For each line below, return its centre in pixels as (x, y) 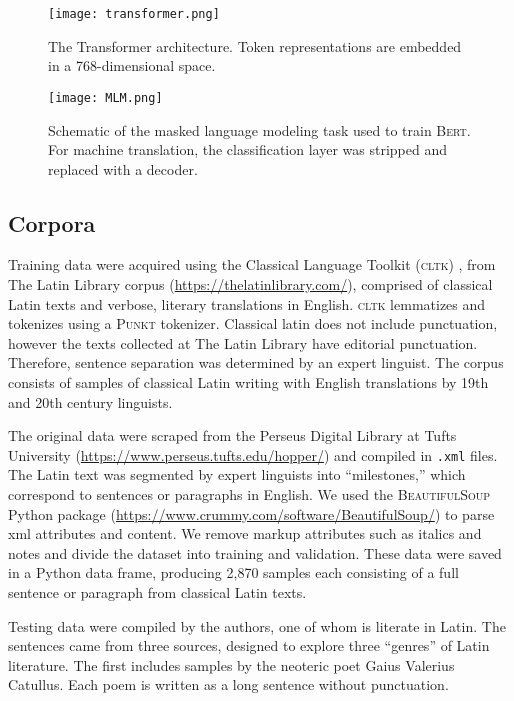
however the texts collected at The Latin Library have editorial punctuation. (243, 342)
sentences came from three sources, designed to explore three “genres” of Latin (249, 645)
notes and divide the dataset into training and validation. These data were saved (255, 552)
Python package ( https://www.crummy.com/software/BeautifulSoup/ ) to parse (251, 513)
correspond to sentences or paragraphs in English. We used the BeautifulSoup (249, 494)
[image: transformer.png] (134, 14)
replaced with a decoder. (123, 168)
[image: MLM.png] (105, 97)
